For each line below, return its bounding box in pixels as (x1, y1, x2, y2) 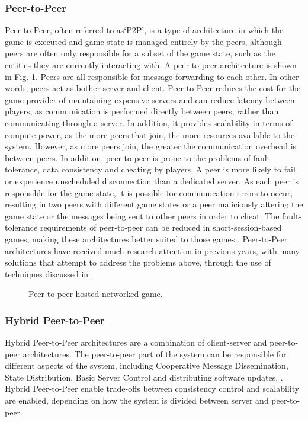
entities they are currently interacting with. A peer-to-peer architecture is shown (5, 59, 297, 71)
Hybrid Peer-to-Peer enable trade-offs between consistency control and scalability (5, 382, 300, 395)
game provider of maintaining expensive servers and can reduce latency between (5, 93, 295, 105)
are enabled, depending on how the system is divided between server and (5, 394, 269, 407)
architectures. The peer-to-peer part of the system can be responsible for (23, 347, 287, 360)
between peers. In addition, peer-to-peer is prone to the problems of (5, 151, 251, 164)
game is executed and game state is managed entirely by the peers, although (5, 35, 282, 47)
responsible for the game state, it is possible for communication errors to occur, (5, 186, 293, 199)
